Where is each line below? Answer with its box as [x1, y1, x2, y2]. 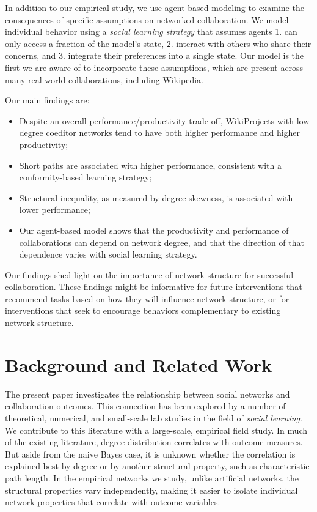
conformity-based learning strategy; [19, 171, 152, 184]
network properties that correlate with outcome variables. [5, 495, 220, 508]
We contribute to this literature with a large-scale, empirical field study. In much [5, 423, 308, 436]
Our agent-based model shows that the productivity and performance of [19, 223, 289, 236]
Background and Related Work [5, 352, 272, 377]
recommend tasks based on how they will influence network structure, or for [5, 292, 290, 305]
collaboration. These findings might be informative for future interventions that [5, 280, 302, 293]
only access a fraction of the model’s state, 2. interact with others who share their [5, 37, 312, 50]
